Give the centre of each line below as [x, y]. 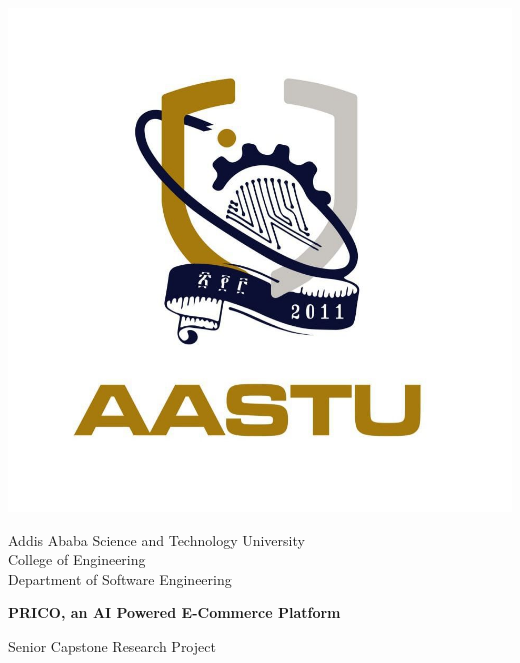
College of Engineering [77, 559]
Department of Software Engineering [120, 578]
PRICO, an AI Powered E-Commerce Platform [174, 612]
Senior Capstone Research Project [112, 645]
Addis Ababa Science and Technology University [156, 539]
